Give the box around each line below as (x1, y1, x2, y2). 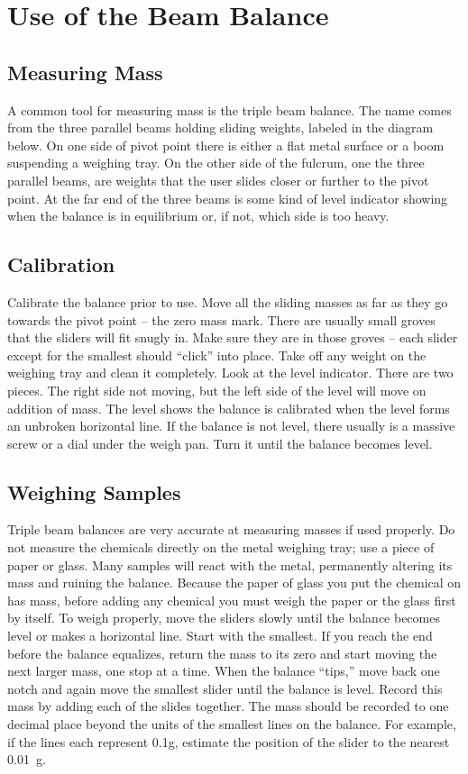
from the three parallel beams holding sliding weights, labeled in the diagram (7, 118, 434, 137)
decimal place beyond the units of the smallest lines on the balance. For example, (7, 715, 456, 733)
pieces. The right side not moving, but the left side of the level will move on (7, 380, 427, 399)
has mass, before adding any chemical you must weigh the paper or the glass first (7, 590, 456, 609)
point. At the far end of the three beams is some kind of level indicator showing (7, 188, 448, 207)
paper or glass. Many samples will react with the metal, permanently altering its (7, 555, 453, 574)
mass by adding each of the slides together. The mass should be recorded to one (7, 697, 449, 715)
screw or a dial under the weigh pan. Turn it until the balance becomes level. (7, 433, 433, 452)
